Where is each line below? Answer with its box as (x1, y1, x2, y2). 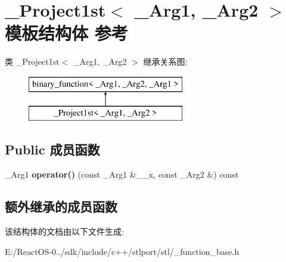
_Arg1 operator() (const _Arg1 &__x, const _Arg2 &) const (5, 168, 239, 181)
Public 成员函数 (5, 140, 100, 159)
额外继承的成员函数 (5, 197, 117, 216)
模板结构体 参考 (5, 21, 128, 45)
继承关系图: (143, 55, 188, 68)
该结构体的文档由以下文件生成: (5, 225, 124, 238)
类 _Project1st (5, 55, 60, 68)
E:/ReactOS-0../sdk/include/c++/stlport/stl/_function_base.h (5, 245, 240, 257)
